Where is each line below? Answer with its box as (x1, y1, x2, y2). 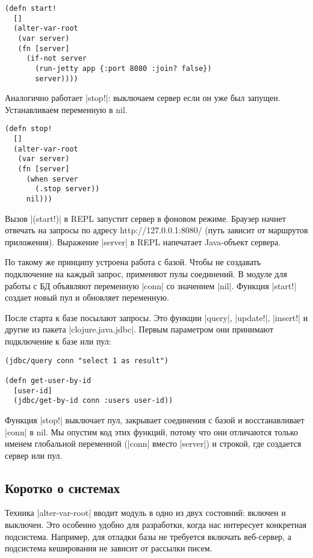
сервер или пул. (5, 449, 63, 461)
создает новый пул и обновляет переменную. (5, 291, 169, 304)
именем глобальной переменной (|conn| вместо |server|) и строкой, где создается (5, 437, 302, 450)
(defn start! (5, 4, 57, 13)
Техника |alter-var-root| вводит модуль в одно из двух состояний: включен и (5, 506, 286, 519)
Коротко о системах (5, 478, 120, 497)
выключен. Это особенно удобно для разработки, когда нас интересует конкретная (5, 518, 307, 531)
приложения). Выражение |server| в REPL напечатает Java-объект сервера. (5, 235, 281, 248)
